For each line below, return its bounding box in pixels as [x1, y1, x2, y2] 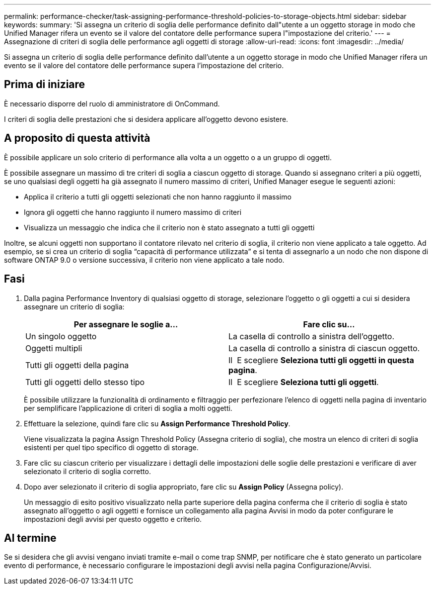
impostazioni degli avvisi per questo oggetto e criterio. [24, 514, 202, 523]
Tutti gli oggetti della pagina [25, 360, 129, 370]
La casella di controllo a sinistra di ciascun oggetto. [228, 343, 420, 353]
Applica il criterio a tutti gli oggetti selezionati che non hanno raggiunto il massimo [24, 192, 291, 201]
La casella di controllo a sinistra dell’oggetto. [228, 331, 395, 341]
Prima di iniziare [4, 78, 85, 91]
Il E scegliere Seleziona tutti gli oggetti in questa [228, 355, 414, 365]
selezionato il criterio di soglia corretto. [24, 467, 151, 476]
